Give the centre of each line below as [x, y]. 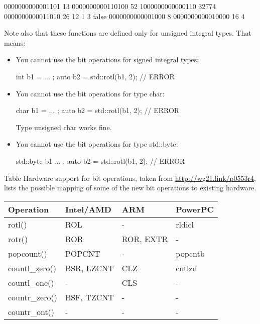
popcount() [28, 253]
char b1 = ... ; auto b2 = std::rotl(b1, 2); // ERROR [98, 110]
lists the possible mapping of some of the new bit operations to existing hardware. [130, 188]
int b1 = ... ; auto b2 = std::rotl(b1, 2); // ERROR [95, 76]
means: [15, 42]
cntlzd [186, 268]
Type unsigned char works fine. [64, 127]
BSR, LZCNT [89, 268]
